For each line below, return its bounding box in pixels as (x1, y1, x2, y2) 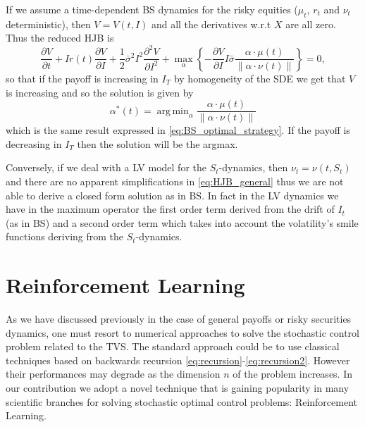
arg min (156, 106, 189, 116)
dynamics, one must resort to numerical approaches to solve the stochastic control (6, 325, 359, 340)
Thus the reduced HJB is (6, 30, 114, 45)
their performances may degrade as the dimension (6, 366, 221, 381)
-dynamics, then (218, 160, 288, 175)
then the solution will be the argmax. (77, 136, 238, 151)
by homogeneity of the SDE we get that (173, 70, 346, 85)
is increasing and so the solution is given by (6, 85, 194, 99)
